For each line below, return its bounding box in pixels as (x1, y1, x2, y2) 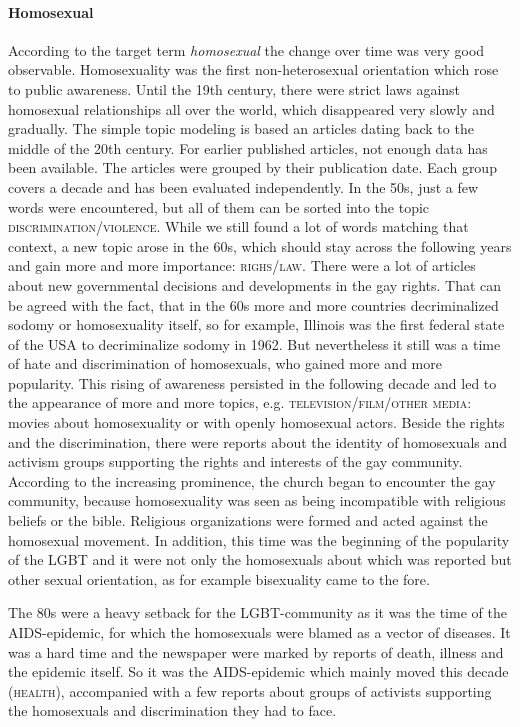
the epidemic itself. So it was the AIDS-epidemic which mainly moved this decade (8, 661, 509, 682)
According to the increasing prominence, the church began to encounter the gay (8, 470, 496, 491)
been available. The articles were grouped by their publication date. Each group (8, 157, 497, 178)
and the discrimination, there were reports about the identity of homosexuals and (8, 431, 508, 452)
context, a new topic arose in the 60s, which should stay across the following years (8, 235, 512, 256)
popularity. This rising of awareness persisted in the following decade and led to (8, 372, 497, 393)
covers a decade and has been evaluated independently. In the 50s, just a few (8, 176, 479, 197)
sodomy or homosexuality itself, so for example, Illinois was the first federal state (8, 314, 505, 335)
